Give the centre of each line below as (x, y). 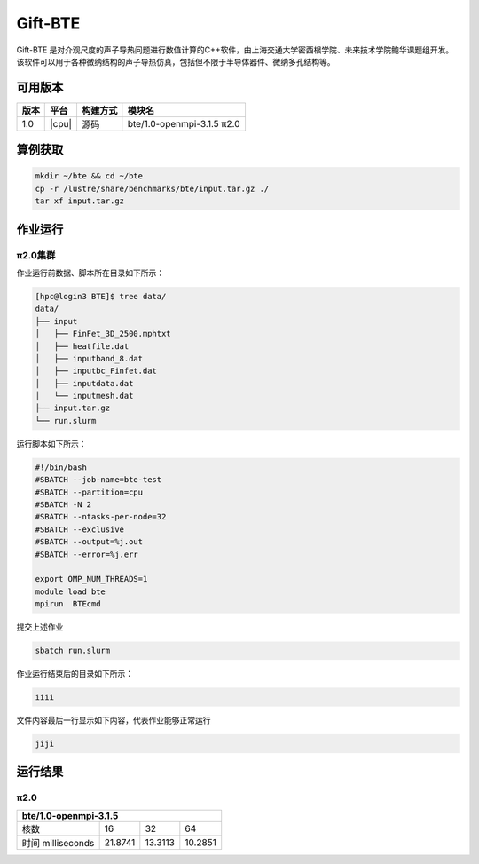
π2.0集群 (36, 255)
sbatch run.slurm (73, 651)
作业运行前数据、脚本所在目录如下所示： (90, 273)
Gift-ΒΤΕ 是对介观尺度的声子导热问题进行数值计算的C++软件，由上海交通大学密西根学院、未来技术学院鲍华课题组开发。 (235, 50)
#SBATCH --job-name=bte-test (98, 480)
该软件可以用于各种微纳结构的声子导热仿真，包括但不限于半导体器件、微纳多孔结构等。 (176, 61)
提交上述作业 (40, 627)
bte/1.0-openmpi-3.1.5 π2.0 (184, 123)
